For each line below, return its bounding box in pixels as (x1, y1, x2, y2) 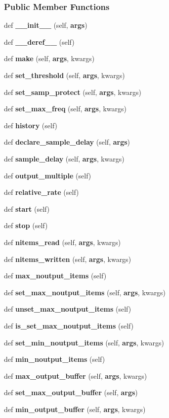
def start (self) (4, 203, 50, 214)
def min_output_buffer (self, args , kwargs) (4, 404, 146, 414)
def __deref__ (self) (4, 36, 75, 47)
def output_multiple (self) (4, 170, 91, 180)
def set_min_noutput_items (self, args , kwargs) (4, 337, 165, 347)
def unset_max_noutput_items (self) (4, 304, 131, 314)
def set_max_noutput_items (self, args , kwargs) (4, 287, 166, 297)
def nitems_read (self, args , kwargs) (4, 237, 121, 247)
